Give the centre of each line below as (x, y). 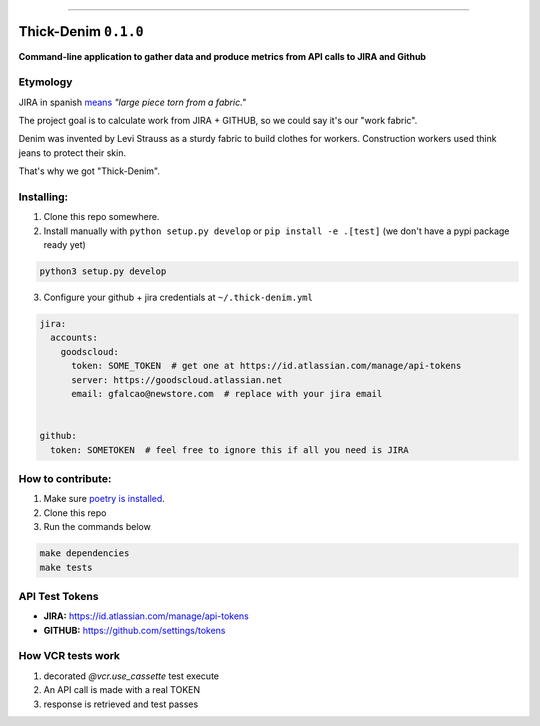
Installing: (43, 197)
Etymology (45, 82)
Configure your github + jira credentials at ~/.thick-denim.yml (178, 297)
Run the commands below (97, 527)
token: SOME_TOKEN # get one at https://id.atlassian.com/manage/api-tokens (266, 366)
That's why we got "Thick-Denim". (89, 171)
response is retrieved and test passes (121, 704)
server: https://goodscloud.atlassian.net (177, 379)
